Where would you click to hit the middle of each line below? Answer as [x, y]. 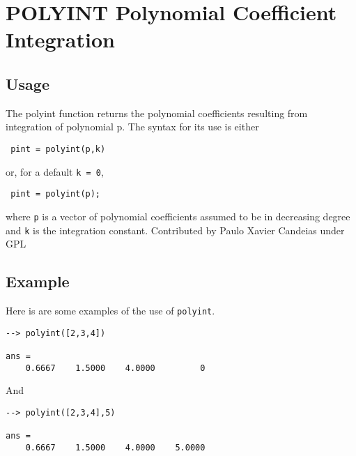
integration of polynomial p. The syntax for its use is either [132, 127]
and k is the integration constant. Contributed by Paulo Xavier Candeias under [175, 230]
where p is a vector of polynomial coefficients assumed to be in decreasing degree [178, 216]
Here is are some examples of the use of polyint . [110, 311]
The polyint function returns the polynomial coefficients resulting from [157, 113]
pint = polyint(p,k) [58, 149]
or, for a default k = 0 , [55, 171]
